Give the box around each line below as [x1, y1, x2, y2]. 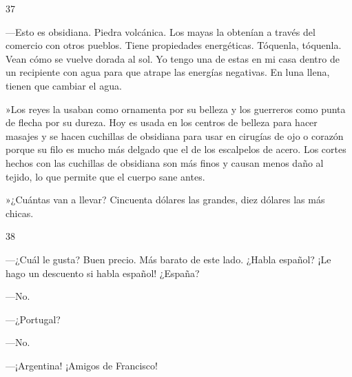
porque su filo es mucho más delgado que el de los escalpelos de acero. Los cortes [6, 142, 346, 156]
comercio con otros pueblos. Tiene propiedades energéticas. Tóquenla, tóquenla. [6, 38, 342, 52]
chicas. [6, 205, 34, 220]
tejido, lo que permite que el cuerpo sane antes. [6, 169, 205, 183]
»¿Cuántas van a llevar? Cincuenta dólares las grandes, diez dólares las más [6, 192, 325, 207]
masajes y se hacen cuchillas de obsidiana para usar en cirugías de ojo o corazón [6, 128, 344, 143]
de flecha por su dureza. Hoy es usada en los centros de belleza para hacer [6, 115, 318, 130]
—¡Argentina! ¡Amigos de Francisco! [6, 358, 158, 372]
